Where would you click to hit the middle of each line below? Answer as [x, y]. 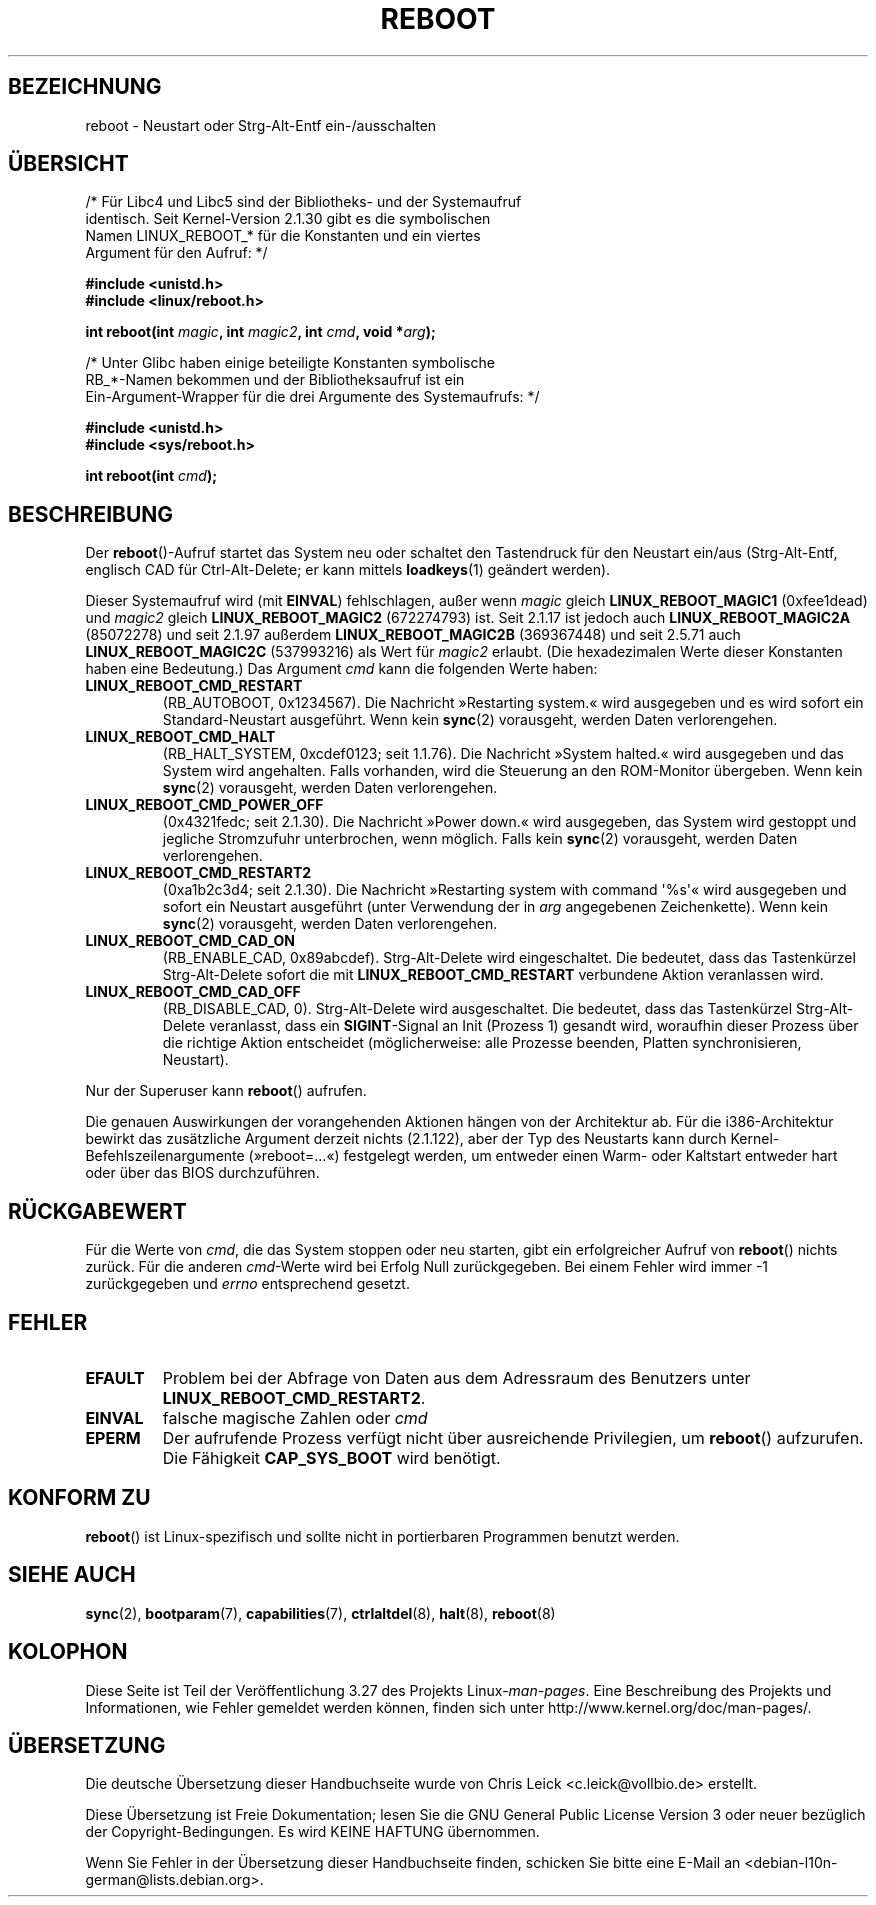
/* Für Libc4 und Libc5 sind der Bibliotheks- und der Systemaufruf [303, 202]
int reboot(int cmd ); [151, 476]
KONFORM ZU [79, 1498]
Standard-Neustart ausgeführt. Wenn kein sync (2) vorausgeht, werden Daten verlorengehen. [470, 720]
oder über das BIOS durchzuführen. [202, 1173]
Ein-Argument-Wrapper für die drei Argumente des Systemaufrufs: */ [312, 397]
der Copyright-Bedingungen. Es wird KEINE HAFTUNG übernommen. [312, 1832]
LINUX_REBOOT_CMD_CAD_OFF [193, 992]
